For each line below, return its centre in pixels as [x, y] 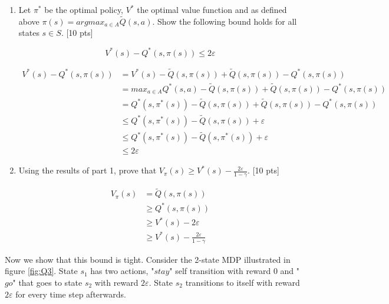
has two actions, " [122, 271]
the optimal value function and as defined [212, 9]
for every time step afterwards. [71, 294]
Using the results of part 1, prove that [88, 170]
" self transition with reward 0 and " [235, 271]
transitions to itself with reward [243, 282]
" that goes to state [47, 282]
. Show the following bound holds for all [225, 21]
